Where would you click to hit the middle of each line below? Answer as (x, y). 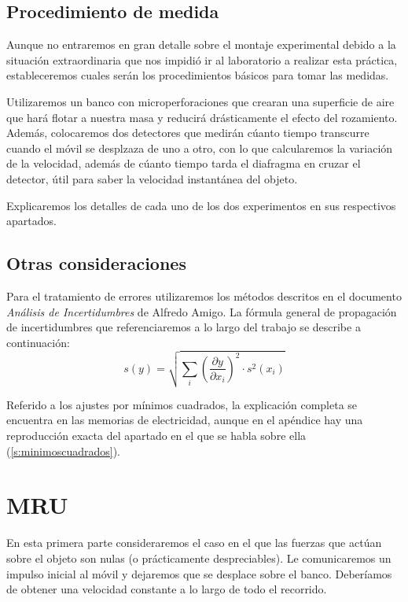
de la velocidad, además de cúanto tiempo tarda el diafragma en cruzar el (184, 163)
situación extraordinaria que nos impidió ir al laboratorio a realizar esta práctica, (202, 59)
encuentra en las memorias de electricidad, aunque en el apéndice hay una (185, 420)
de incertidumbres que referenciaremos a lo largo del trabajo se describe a (184, 327)
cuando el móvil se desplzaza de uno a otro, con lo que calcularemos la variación (200, 148)
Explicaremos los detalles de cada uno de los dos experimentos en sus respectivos (201, 205)
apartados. (31, 221)
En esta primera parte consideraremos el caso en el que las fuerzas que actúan (194, 543)
